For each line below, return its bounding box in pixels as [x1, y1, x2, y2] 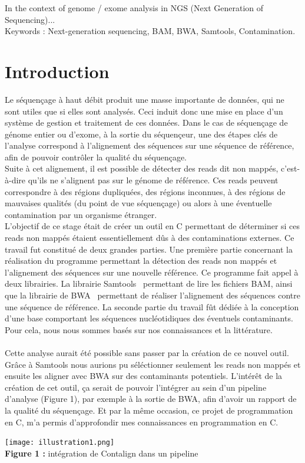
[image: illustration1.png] [5, 438, 115, 447]
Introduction [5, 59, 110, 83]
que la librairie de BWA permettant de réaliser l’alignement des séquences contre [5, 289, 300, 301]
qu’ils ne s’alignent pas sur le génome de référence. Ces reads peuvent [28, 174, 279, 186]
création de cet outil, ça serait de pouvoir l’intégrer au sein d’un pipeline [5, 381, 267, 393]
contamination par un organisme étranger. [5, 208, 157, 220]
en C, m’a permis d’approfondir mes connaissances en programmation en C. [5, 415, 279, 428]
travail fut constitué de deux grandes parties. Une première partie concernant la [5, 243, 293, 255]
